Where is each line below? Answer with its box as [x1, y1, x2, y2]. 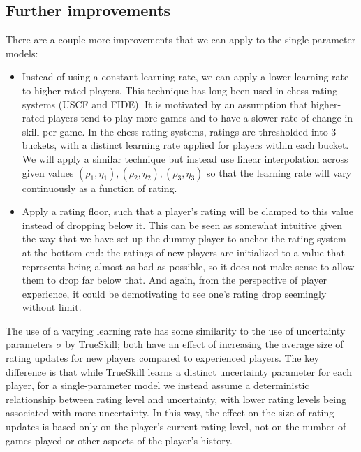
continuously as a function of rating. [22, 180, 177, 195]
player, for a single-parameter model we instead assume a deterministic [6, 378, 309, 393]
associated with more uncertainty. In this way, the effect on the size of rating [6, 405, 334, 420]
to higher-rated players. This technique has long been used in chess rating [22, 82, 338, 97]
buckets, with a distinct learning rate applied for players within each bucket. [22, 138, 349, 152]
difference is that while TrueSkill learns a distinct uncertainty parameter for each [6, 364, 352, 379]
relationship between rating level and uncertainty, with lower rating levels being [6, 391, 347, 406]
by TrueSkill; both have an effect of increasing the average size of [65, 337, 344, 351]
